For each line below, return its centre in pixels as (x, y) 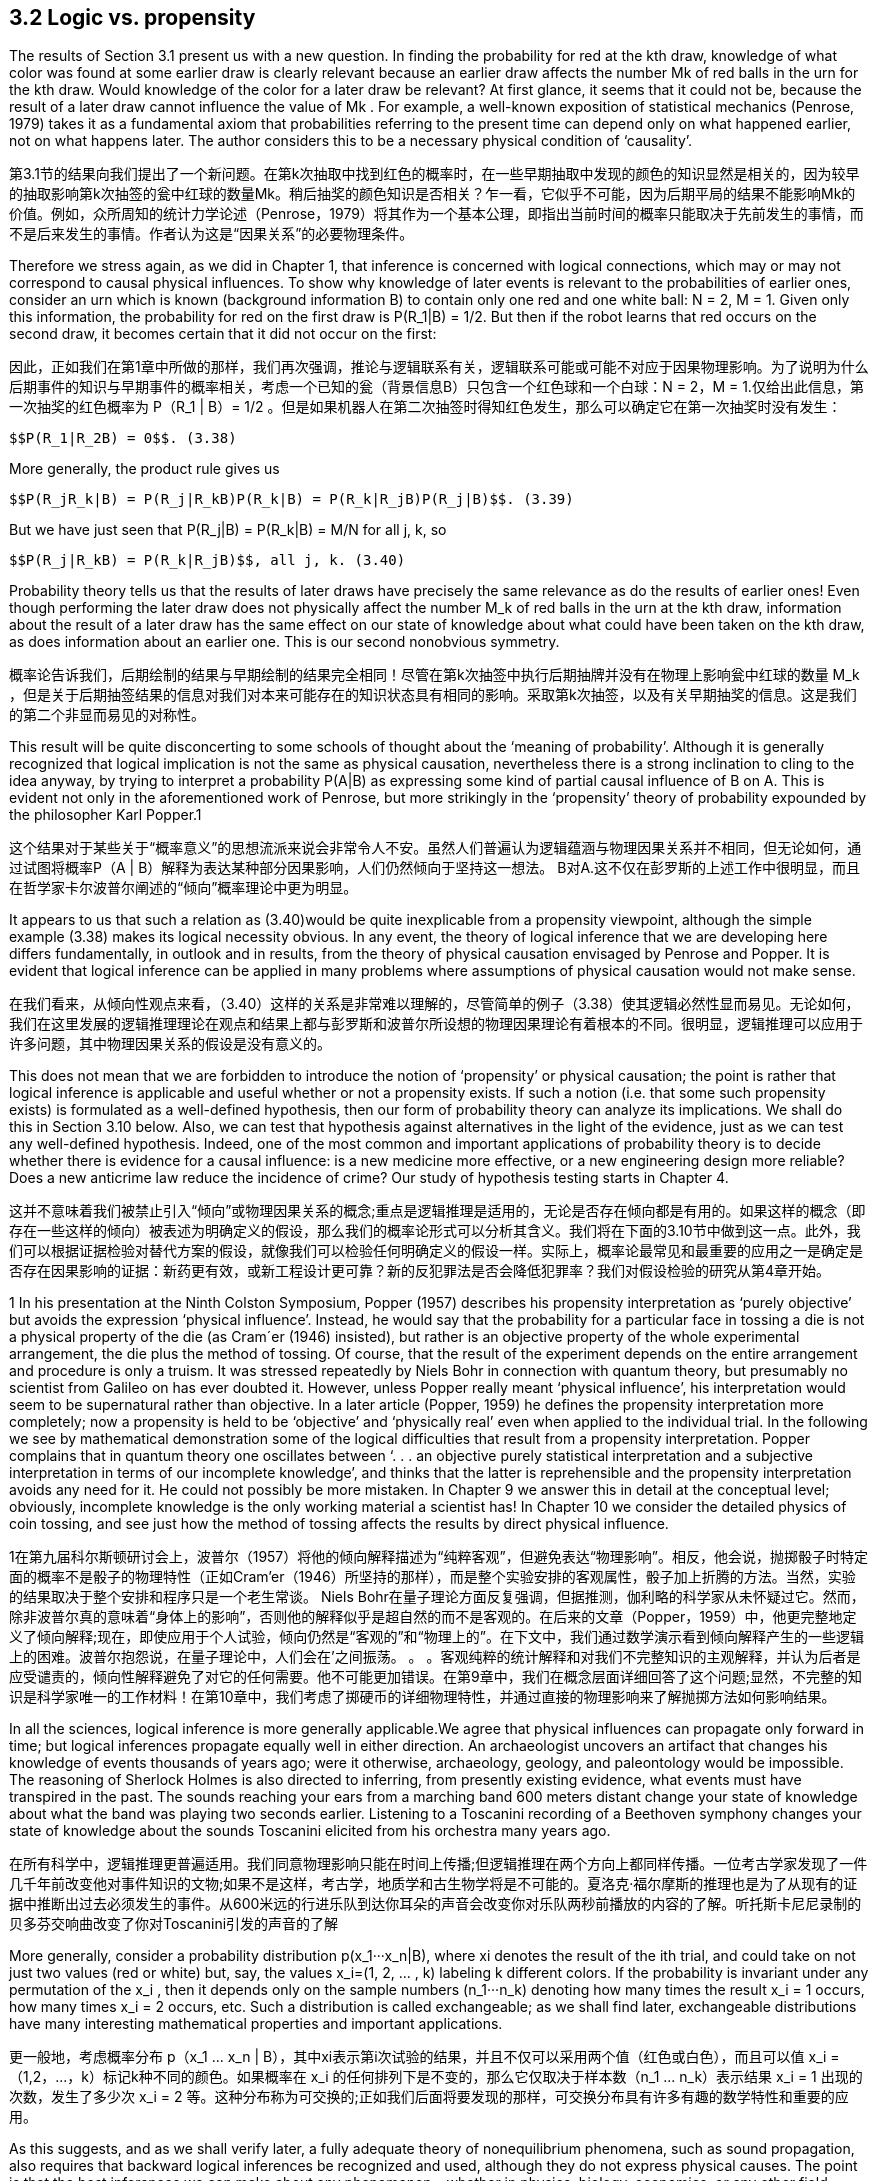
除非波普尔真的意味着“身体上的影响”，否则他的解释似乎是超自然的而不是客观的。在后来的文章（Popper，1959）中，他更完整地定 (433, 1617)
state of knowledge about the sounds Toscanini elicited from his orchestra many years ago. (310, 1831)
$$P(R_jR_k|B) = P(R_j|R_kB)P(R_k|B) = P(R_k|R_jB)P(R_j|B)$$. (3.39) (291, 499)
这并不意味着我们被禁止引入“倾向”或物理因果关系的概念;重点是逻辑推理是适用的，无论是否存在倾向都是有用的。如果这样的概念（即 (437, 1211)
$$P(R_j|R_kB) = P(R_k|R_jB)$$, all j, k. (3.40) (207, 560)
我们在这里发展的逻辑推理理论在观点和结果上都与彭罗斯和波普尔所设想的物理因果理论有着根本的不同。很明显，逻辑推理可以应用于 (436, 1024)
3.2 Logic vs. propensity (132, 17)
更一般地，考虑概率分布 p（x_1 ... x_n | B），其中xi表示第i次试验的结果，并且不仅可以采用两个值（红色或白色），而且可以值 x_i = (424, 2057)
